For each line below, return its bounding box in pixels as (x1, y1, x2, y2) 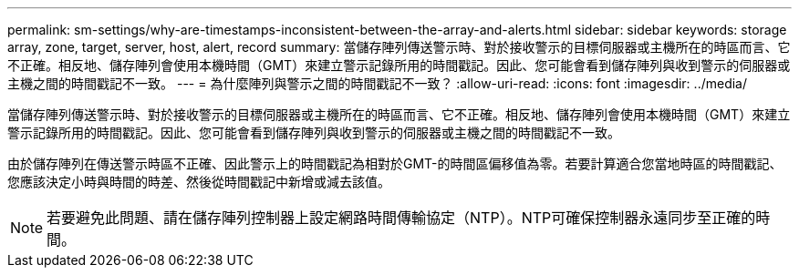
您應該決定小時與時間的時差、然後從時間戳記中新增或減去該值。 (7, 174, 390, 189)
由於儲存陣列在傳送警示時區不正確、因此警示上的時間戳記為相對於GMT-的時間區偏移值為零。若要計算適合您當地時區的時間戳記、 (7, 156, 783, 171)
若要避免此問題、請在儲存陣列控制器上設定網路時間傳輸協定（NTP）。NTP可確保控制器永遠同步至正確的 (47, 209, 756, 227)
